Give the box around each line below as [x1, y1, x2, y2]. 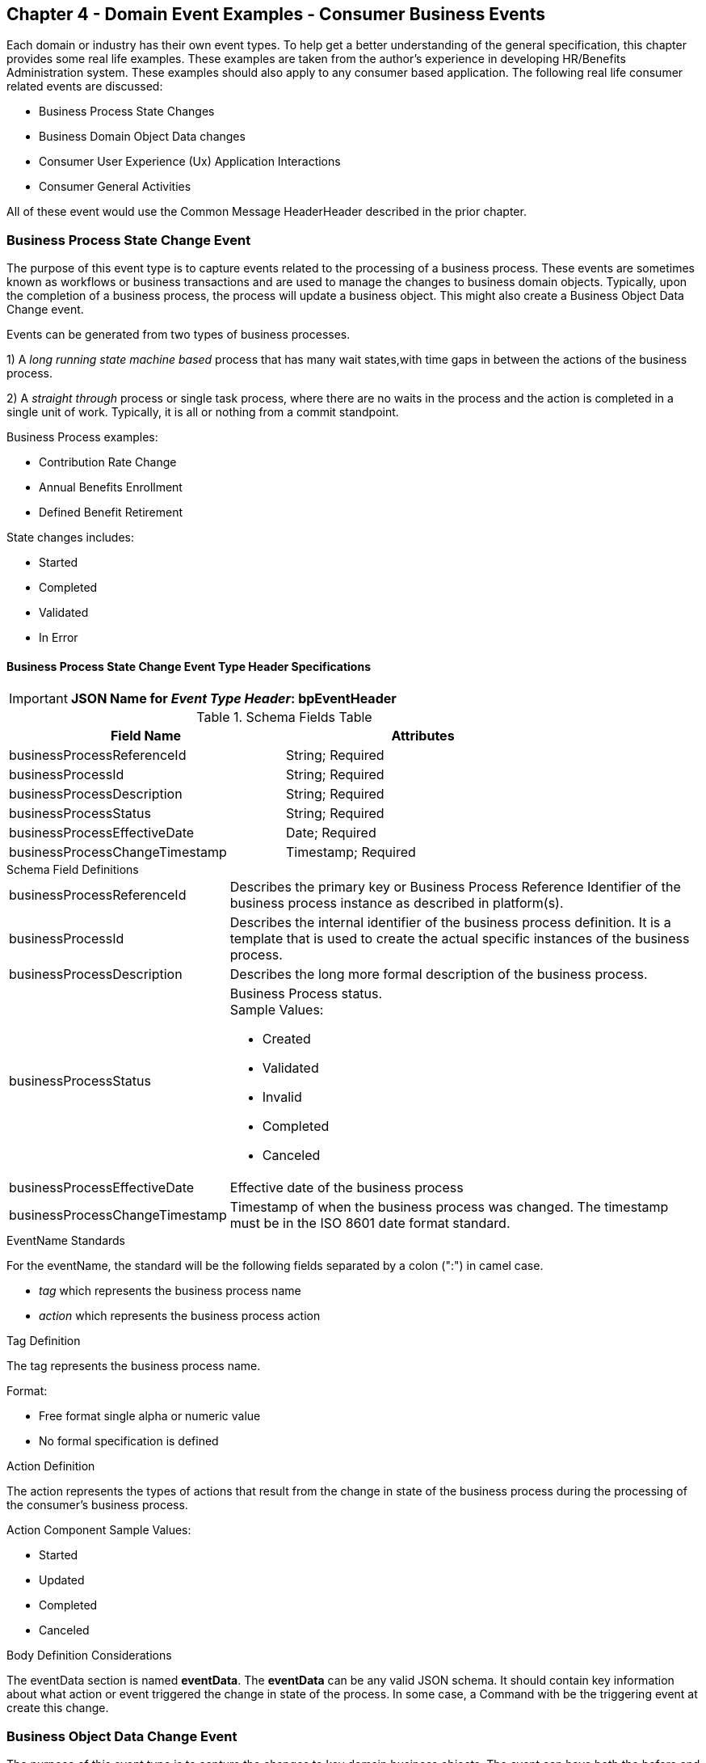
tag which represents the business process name [39, 1284, 301, 1298]
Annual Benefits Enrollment [39, 480, 183, 495]
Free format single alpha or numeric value [39, 1409, 261, 1423]
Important [9, 690, 68, 707]
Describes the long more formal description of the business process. [229, 966, 648, 983]
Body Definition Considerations [6, 1648, 172, 1663]
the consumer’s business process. [6, 1498, 188, 1512]
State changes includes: [6, 530, 135, 545]
